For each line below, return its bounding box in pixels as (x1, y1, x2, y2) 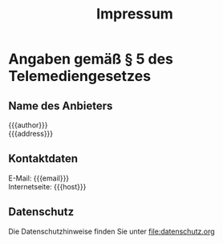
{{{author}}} (8, 120, 48, 129)
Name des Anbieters (8, 99, 113, 112)
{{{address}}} (8, 129, 54, 138)
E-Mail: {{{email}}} (8, 173, 70, 183)
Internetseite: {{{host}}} (8, 181, 87, 191)
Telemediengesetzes (8, 67, 151, 85)
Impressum (95, 5, 174, 23)
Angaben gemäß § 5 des (8, 50, 174, 68)
